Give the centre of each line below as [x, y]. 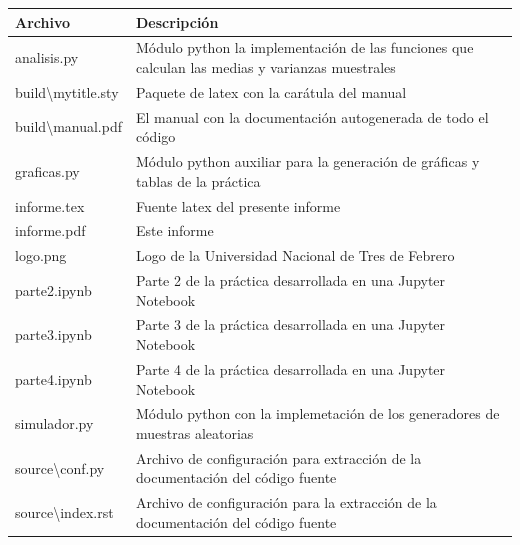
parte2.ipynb [53, 289]
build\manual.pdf [69, 126]
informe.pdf [50, 230]
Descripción [177, 21]
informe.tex [50, 205]
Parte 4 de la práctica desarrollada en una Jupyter [291, 368]
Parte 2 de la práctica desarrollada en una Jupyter [291, 280]
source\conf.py [60, 467]
